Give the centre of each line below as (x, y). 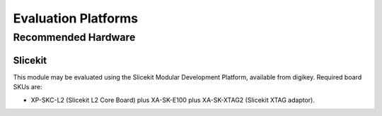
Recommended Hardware (74, 37)
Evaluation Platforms (76, 18)
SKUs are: (28, 87)
